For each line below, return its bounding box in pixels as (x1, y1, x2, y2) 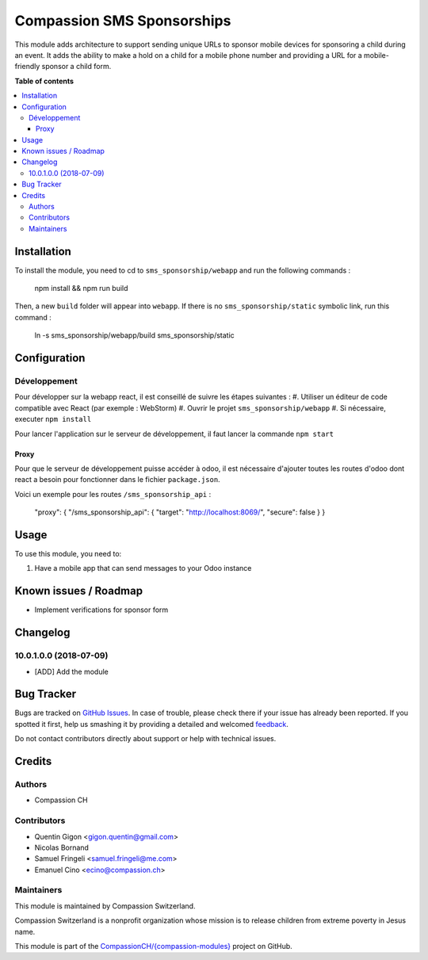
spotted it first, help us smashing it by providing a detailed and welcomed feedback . (14, 719, 289, 729)
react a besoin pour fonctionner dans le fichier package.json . (14, 475, 221, 484)
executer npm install (14, 415, 92, 424)
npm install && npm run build (34, 284, 128, 293)
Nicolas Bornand (34, 843, 89, 852)
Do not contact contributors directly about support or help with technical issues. (14, 734, 277, 744)
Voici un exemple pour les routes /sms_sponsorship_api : (14, 489, 212, 499)
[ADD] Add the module (34, 667, 109, 676)
